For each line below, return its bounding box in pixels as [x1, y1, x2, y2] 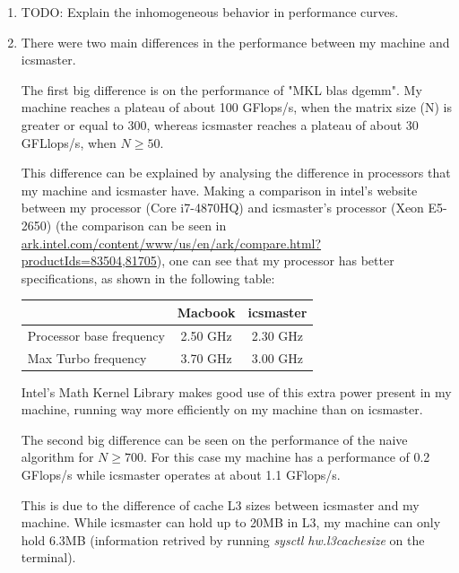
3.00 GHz [251, 348, 304, 367]
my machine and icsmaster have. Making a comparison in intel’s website [21, 180, 418, 199]
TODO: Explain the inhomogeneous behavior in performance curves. [21, 3, 399, 21]
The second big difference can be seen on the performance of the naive [21, 430, 408, 448]
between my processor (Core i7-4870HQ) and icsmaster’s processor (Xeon [21, 198, 424, 217]
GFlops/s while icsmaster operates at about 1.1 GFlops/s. [21, 464, 341, 483]
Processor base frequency [27, 326, 165, 344]
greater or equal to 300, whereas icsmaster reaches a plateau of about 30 [21, 115, 419, 134]
